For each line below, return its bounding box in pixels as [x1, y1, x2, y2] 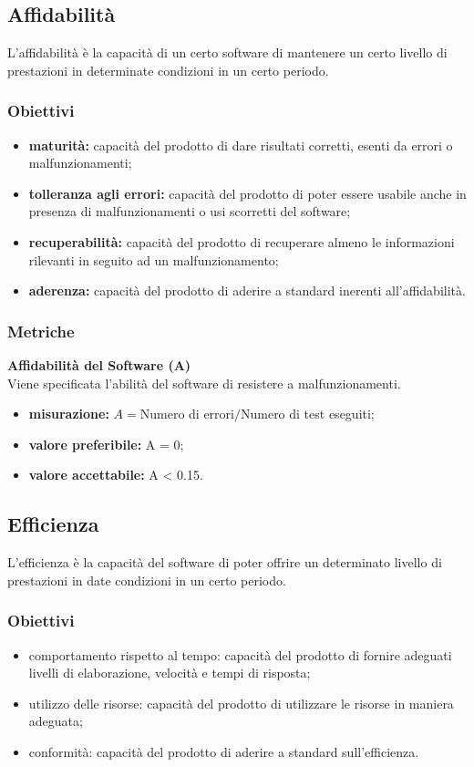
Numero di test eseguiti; [240, 404, 375, 423]
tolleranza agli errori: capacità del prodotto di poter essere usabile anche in [28, 183, 467, 202]
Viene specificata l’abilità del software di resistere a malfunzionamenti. [7, 373, 401, 392]
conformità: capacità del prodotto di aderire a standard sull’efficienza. [28, 741, 419, 761]
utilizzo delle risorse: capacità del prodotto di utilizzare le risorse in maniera [28, 693, 454, 712]
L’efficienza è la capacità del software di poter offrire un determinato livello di [7, 553, 442, 572]
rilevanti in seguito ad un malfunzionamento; [28, 250, 279, 269]
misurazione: [28, 404, 109, 423]
